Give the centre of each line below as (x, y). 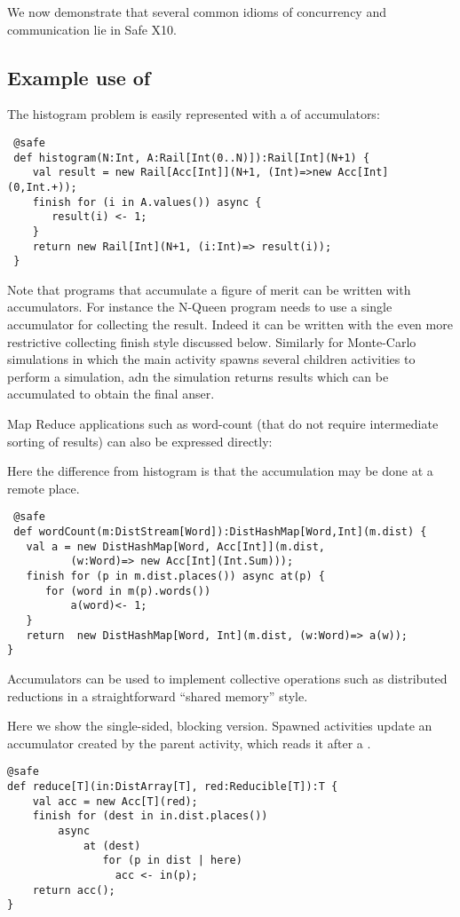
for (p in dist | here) (172, 861)
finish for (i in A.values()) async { (147, 202)
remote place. (44, 488)
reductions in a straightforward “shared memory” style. (158, 696)
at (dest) (112, 846)
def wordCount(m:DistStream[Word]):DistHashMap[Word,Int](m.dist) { (220, 532)
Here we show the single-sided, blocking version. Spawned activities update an (220, 726)
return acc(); (74, 890)
